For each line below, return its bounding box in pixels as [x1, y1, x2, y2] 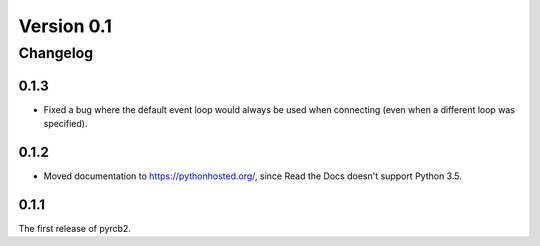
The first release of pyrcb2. [18, 222, 132, 234]
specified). [43, 118, 88, 130]
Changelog [18, 44, 94, 62]
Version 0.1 [18, 15, 112, 37]
